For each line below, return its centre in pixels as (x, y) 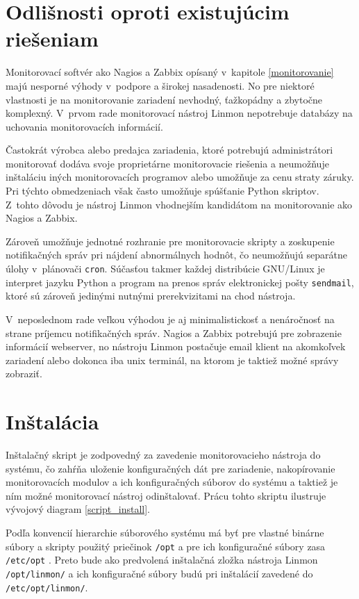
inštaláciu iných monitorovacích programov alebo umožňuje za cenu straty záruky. (180, 177)
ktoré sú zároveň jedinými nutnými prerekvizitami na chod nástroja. (151, 296)
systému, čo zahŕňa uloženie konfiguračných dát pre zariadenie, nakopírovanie (170, 468)
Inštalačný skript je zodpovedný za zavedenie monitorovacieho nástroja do (163, 455)
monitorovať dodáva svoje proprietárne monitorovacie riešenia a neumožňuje (167, 163)
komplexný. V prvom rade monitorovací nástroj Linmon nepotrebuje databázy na (179, 113)
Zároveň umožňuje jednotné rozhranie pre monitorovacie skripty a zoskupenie (170, 241)
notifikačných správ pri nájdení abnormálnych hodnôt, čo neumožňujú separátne (176, 255)
